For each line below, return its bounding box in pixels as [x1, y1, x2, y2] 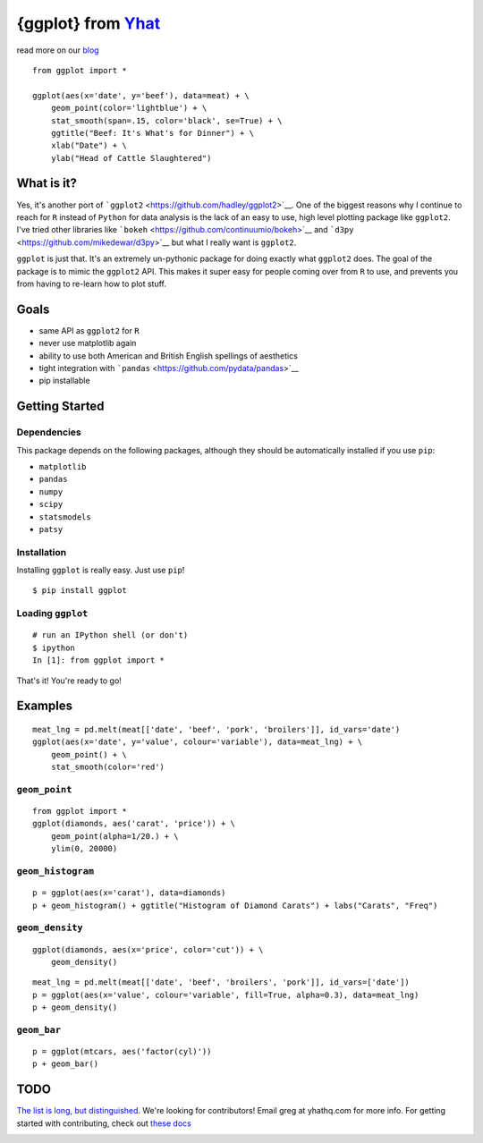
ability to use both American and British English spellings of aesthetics [38, 350, 299, 361]
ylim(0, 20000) [50, 843, 118, 854]
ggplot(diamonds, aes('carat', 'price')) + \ [32, 818, 236, 829]
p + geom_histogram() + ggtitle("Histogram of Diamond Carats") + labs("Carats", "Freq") [32, 900, 438, 910]
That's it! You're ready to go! [16, 675, 123, 686]
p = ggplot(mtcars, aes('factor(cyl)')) [32, 1046, 212, 1057]
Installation [16, 546, 67, 558]
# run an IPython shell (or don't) [32, 631, 189, 640]
